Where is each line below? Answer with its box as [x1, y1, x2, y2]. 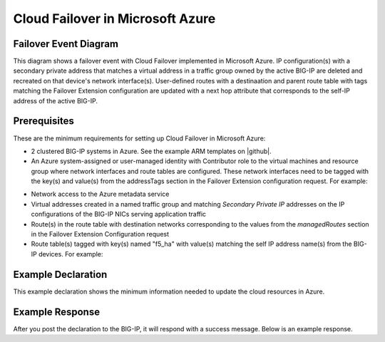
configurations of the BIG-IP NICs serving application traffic [31, 210, 207, 219]
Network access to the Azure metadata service [31, 190, 170, 199]
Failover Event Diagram [13, 38, 119, 50]
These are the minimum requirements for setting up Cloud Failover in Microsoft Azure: [13, 134, 266, 142]
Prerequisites [13, 115, 74, 128]
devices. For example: [38, 249, 103, 258]
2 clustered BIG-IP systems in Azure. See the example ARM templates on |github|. [31, 147, 272, 155]
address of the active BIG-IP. [13, 96, 98, 105]
